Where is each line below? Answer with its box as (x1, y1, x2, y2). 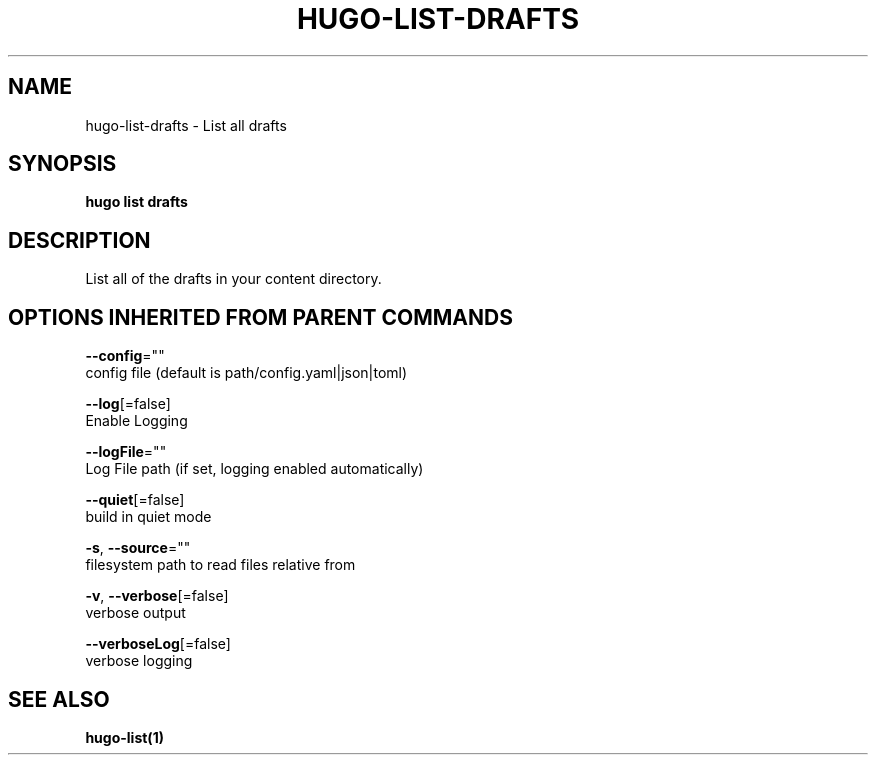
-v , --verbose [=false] (85, 587, 229, 605)
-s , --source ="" (85, 539, 191, 557)
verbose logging (85, 652, 193, 670)
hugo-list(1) (85, 728, 164, 746)
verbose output (85, 604, 186, 622)
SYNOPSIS (8, 151, 117, 177)
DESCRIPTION (8, 227, 151, 253)
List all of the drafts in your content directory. (85, 270, 382, 288)
